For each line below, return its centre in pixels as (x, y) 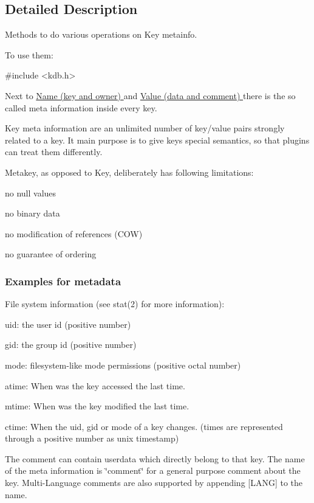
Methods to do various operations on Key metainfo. (101, 34)
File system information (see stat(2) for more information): (115, 304)
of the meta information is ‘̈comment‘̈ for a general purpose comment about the (153, 470)
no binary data (32, 213)
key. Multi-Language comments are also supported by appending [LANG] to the (154, 483)
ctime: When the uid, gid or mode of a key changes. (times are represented (144, 426)
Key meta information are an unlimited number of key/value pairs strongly (145, 128)
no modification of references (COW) (74, 233)
